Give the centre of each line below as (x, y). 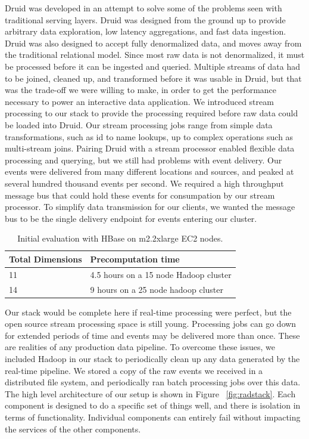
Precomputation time (135, 259)
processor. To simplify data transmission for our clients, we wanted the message (150, 207)
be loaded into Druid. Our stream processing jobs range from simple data (139, 124)
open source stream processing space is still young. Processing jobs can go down (151, 324)
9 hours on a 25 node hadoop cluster (157, 289)
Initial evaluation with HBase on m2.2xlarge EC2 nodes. (120, 238)
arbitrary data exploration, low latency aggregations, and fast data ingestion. (146, 31)
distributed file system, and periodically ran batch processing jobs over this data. (153, 382)
